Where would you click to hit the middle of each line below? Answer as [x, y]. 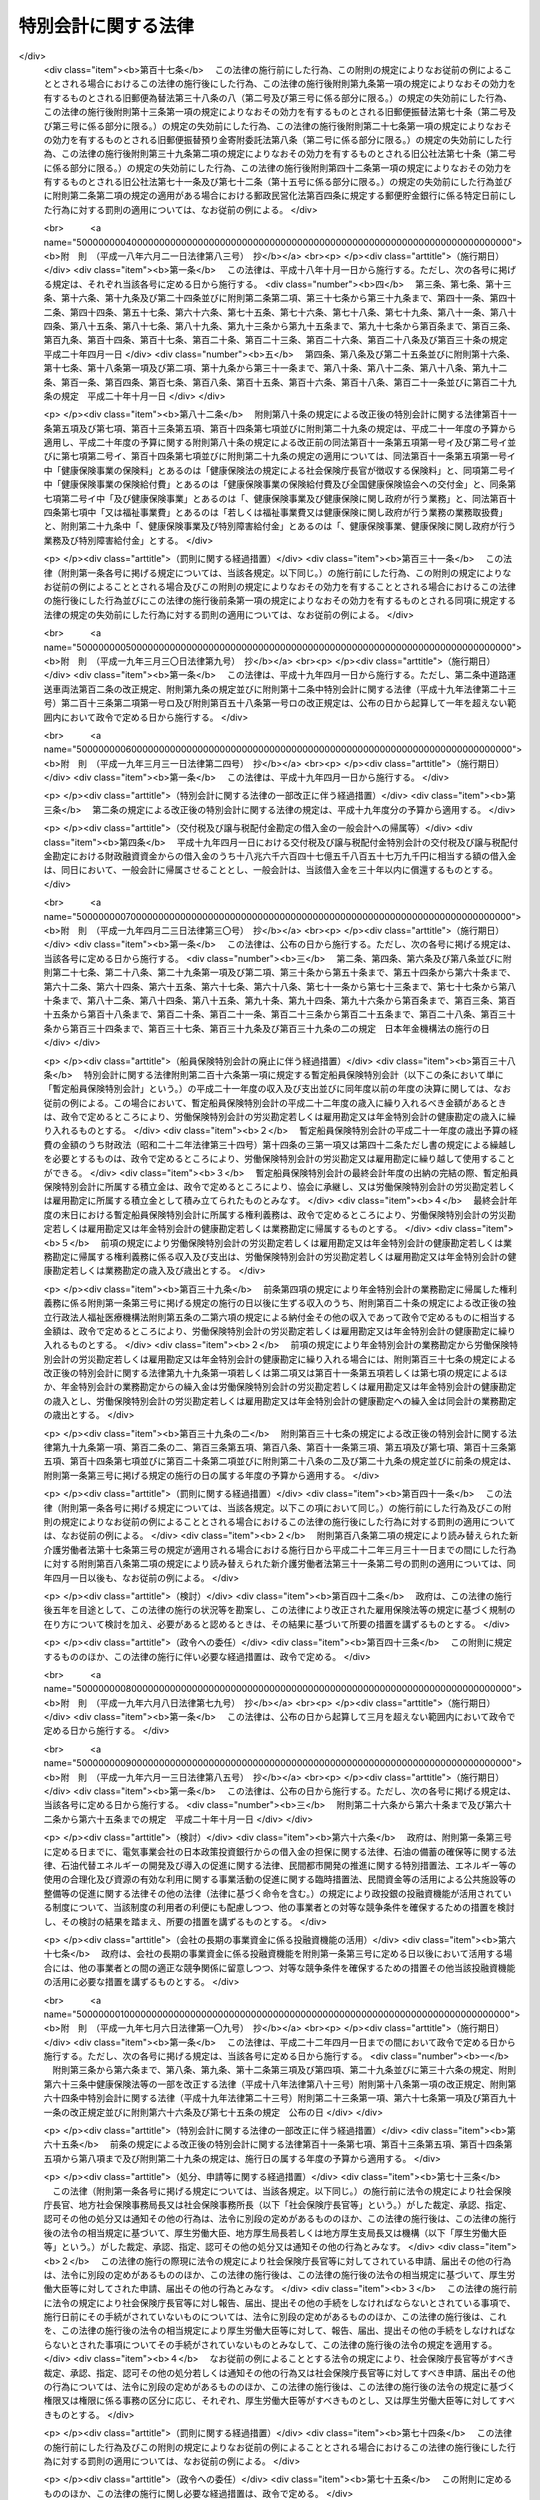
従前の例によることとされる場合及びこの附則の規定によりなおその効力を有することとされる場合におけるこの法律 [284, 586]
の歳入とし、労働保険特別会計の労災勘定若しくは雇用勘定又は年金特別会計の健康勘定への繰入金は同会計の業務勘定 [280, 1401]
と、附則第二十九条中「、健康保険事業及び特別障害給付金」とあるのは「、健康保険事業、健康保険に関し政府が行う [280, 526]
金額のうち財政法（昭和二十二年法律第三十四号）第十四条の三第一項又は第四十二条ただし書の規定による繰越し [288, 1144]
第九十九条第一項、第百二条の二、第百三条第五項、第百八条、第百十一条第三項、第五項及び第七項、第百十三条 [279, 1447]
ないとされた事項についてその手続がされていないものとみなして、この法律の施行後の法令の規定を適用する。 [274, 2344]
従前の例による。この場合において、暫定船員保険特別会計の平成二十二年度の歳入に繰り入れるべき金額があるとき [275, 1102]
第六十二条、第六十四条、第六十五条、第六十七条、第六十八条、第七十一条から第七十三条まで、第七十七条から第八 [280, 986]
